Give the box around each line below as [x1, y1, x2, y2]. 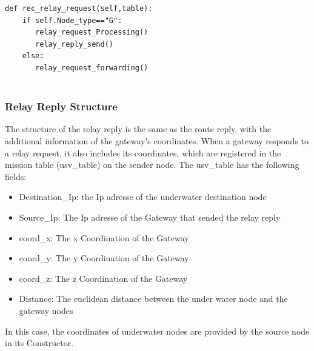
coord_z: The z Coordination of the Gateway [19, 272, 188, 284]
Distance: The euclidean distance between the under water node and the [19, 292, 288, 305]
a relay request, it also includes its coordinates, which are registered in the [5, 146, 281, 159]
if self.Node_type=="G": [22, 16, 122, 25]
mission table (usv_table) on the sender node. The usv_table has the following [5, 158, 299, 171]
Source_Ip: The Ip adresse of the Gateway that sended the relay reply [19, 210, 281, 223]
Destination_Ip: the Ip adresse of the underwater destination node [19, 190, 267, 203]
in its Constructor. [5, 336, 74, 349]
